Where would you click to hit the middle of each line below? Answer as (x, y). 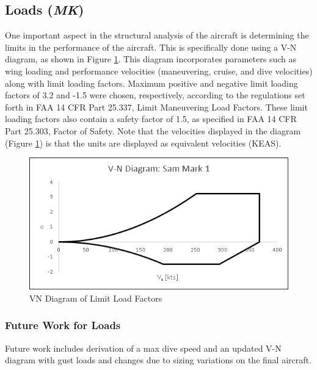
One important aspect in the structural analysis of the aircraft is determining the (157, 35)
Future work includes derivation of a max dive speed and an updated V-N (143, 348)
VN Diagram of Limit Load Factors (96, 298)
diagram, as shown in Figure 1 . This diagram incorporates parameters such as (151, 59)
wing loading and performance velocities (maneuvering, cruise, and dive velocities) (159, 71)
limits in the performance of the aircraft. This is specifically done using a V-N (151, 47)
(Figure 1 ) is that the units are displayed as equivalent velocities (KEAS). (143, 143)
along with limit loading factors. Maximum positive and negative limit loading (151, 83)
